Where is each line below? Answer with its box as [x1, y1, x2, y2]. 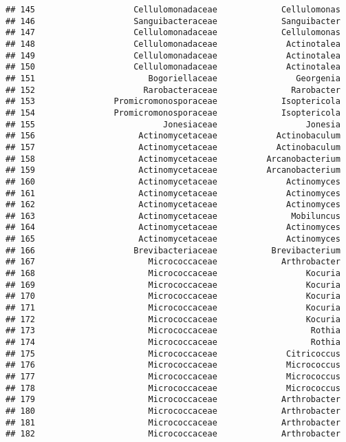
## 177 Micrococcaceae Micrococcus [6, 372, 340, 381]
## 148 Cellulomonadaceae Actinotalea [6, 39, 340, 49]
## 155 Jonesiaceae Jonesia [6, 119, 340, 129]
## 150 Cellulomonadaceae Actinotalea [6, 62, 340, 72]
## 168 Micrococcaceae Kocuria [6, 269, 340, 279]
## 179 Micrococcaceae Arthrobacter [6, 394, 340, 405]
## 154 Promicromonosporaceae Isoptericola [6, 107, 340, 118]
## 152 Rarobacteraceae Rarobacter [6, 85, 340, 95]
